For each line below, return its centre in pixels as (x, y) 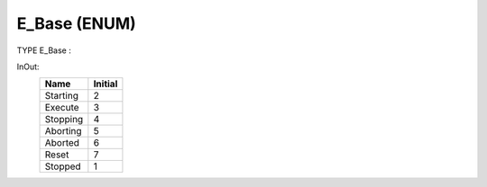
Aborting (63, 131)
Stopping (64, 120)
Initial (106, 84)
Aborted (62, 143)
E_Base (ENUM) (77, 23)
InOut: (28, 67)
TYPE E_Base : (44, 50)
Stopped (63, 166)
